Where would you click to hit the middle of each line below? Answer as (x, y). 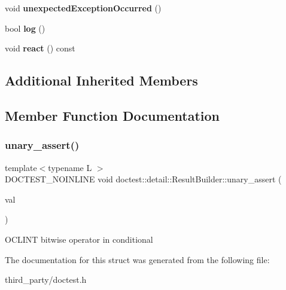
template (21, 167)
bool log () (25, 28)
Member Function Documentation (112, 115)
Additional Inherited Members (101, 80)
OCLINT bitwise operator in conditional (79, 239)
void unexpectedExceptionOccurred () (83, 8)
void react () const (40, 48)
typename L (70, 167)
